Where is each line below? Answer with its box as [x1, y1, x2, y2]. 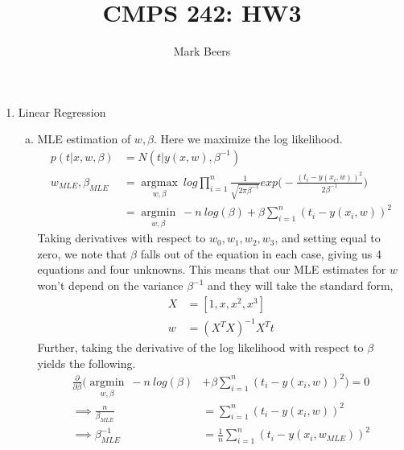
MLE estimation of [37, 130, 131, 147]
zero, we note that [37, 245, 127, 262]
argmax [141, 176, 178, 188]
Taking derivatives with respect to [37, 229, 206, 246]
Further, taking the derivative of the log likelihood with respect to [37, 339, 364, 356]
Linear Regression [18, 103, 106, 120]
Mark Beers [173, 43, 231, 60]
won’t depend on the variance [37, 277, 183, 294]
